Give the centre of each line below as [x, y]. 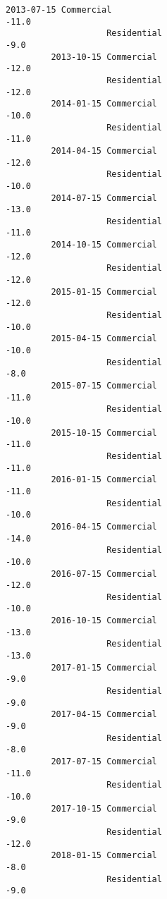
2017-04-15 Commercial [104, 715]
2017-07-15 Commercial [104, 762]
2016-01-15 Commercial [104, 480]
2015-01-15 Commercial [104, 292]
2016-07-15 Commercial [104, 574]
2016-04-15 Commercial [104, 526]
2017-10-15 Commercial [104, 808]
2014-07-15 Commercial [104, 198]
